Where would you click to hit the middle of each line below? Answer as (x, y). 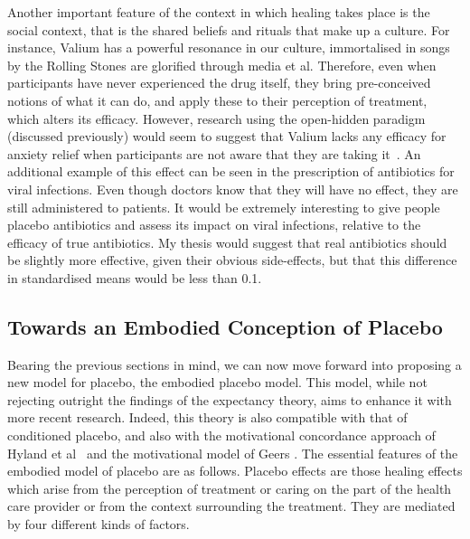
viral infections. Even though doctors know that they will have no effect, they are (233, 189)
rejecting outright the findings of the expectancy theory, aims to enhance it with (230, 399)
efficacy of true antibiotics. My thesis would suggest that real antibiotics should (227, 242)
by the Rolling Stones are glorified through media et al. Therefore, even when (222, 65)
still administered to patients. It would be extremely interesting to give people (224, 207)
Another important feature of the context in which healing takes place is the (219, 12)
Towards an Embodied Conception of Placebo (225, 326)
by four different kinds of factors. (99, 524)
